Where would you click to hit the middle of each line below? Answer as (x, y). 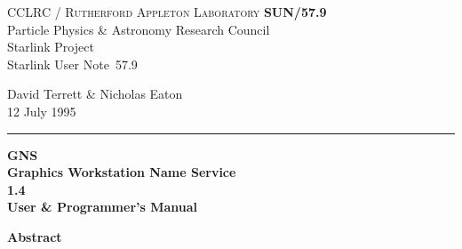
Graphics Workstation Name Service (122, 172)
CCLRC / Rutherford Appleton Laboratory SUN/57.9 (167, 12)
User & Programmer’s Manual (103, 207)
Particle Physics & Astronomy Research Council (139, 29)
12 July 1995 (42, 111)
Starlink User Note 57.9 (72, 64)
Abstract (35, 236)
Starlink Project (51, 47)
